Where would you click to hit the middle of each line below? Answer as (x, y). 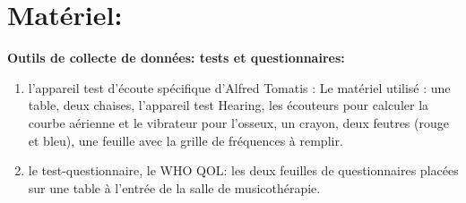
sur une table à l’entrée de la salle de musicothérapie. (174, 187)
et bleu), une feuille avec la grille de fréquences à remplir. (186, 140)
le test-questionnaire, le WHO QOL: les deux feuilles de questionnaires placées (243, 170)
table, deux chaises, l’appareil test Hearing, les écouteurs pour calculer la (229, 105)
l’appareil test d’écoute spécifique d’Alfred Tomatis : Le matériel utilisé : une (239, 87)
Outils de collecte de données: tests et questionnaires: (176, 58)
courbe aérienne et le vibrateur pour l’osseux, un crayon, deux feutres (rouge (238, 122)
